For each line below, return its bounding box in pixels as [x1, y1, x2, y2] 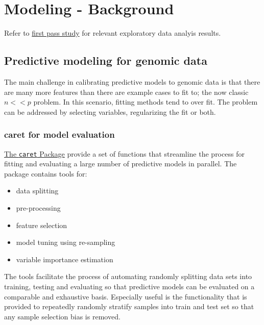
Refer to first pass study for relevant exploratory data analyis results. [4, 28, 221, 38]
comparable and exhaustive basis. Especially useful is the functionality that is [4, 291, 247, 302]
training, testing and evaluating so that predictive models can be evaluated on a [4, 281, 255, 291]
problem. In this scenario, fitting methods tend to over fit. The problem [33, 96, 258, 107]
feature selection [16, 219, 67, 230]
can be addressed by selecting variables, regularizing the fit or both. [4, 106, 216, 117]
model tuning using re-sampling [16, 237, 115, 247]
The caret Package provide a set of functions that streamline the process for [4, 148, 245, 159]
